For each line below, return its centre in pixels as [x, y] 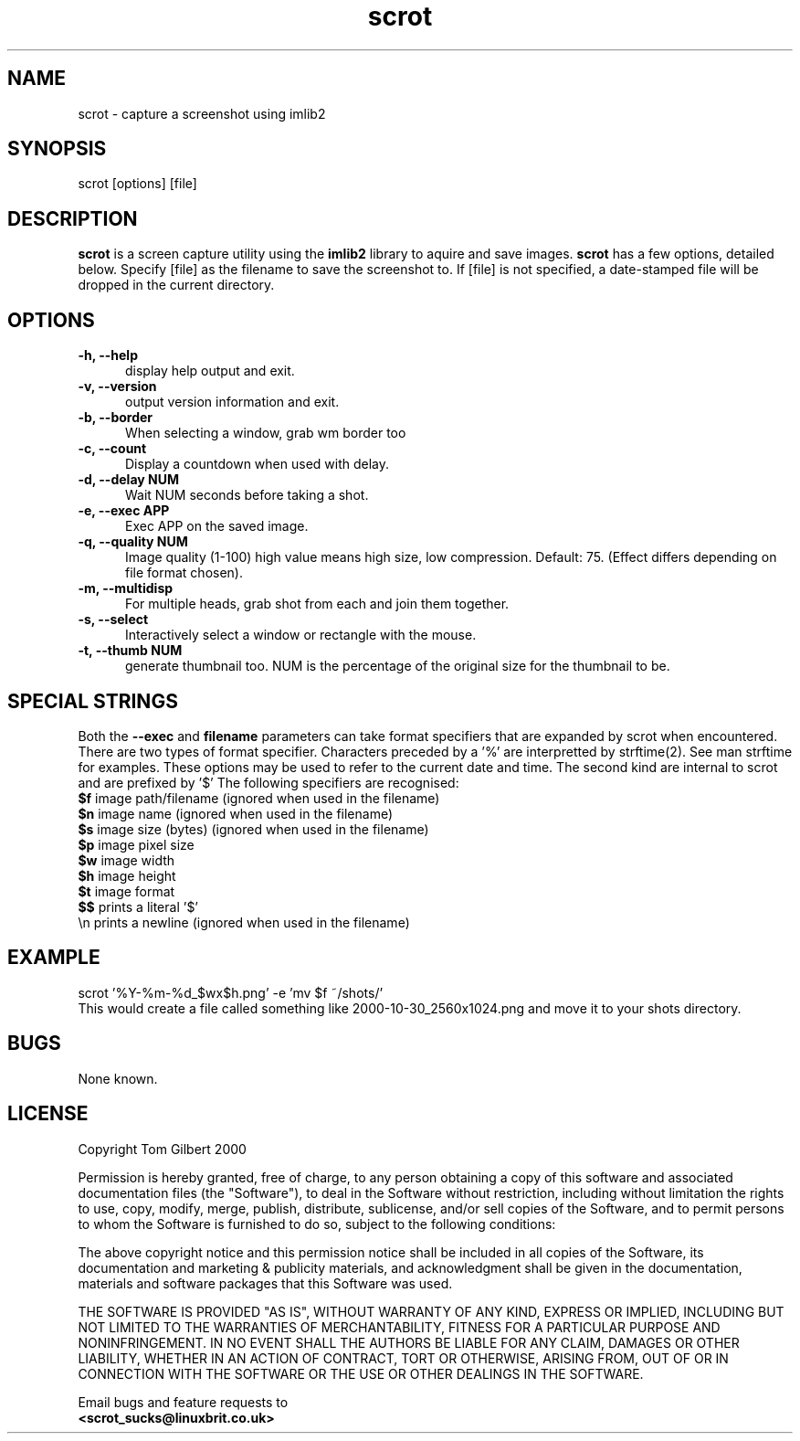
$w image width [126, 860]
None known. [118, 1078]
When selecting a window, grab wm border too [266, 433]
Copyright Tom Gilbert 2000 [162, 1149]
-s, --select [113, 620]
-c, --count [112, 449]
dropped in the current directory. [176, 285]
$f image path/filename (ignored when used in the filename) [259, 798]
